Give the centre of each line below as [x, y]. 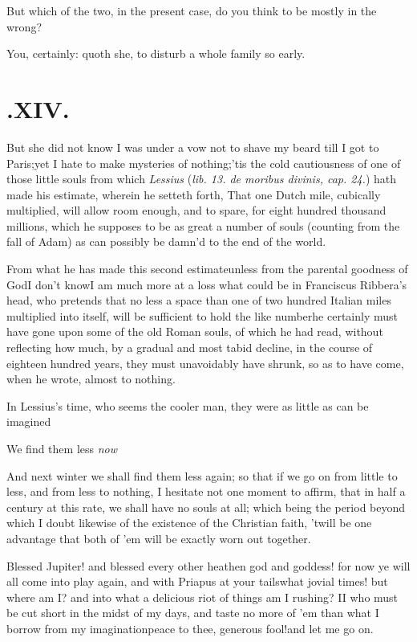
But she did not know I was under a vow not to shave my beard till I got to [193, 147]
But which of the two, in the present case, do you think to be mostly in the [192, 10]
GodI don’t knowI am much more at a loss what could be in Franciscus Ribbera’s [207, 284]
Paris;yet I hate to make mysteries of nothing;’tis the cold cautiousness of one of [204, 163]
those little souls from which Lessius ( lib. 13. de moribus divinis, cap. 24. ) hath [202, 179]
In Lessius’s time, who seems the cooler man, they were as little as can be [188, 405]
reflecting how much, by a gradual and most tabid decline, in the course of [190, 348]
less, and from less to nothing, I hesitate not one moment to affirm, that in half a [206, 491]
